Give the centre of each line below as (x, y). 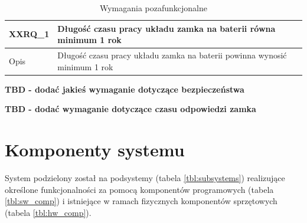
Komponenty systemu (95, 150)
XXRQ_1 (29, 34)
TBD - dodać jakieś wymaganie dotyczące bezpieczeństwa (125, 89)
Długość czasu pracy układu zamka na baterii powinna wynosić (172, 55)
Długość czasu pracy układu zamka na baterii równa (166, 28)
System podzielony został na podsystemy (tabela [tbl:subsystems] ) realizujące (145, 178)
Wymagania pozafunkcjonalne (153, 8)
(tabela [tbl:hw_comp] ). (48, 212)
